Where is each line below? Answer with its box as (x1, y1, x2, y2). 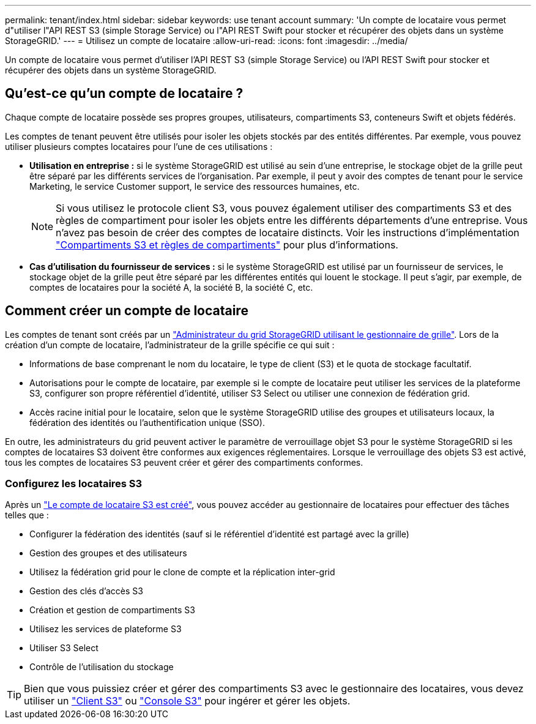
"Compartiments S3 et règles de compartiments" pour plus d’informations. (56, 238, 398, 251)
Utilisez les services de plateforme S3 (29, 624, 182, 635)
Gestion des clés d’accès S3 (29, 586, 143, 597)
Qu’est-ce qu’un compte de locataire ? (5, 86, 244, 102)
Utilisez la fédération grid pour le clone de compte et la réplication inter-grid (29, 567, 335, 578)
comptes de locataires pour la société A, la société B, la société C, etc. (29, 282, 313, 293)
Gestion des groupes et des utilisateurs (29, 548, 187, 559)
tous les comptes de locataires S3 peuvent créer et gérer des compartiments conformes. (5, 457, 363, 468)
